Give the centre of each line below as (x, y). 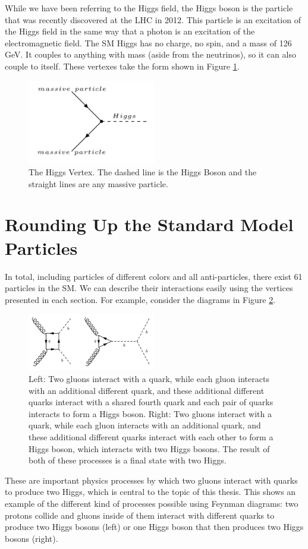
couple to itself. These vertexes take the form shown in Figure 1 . (122, 66)
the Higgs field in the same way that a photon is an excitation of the (130, 31)
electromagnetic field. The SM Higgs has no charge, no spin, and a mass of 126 (148, 42)
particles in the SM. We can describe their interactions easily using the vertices (149, 288)
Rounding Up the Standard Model (149, 224)
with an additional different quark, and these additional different (147, 390)
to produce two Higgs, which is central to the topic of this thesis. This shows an (150, 492)
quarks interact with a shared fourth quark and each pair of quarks (151, 402)
